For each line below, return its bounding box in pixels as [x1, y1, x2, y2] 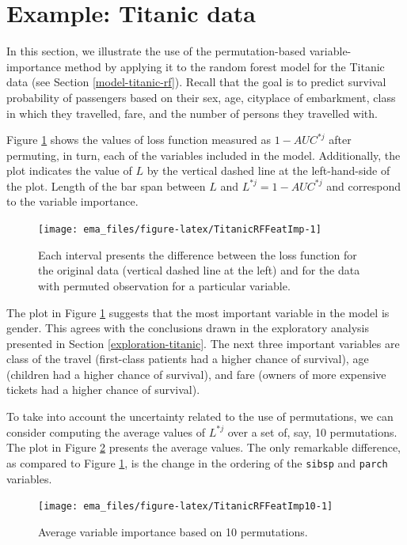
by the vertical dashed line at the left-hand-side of [146, 162, 390, 179]
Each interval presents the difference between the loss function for [38, 246, 357, 263]
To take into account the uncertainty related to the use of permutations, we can [6, 408, 394, 425]
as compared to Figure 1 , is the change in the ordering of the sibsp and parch [6, 454, 388, 471]
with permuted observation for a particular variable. [38, 277, 291, 293]
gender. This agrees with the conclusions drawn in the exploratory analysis [6, 320, 369, 336]
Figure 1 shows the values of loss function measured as [6, 131, 272, 148]
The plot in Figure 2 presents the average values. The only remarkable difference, [6, 439, 401, 456]
